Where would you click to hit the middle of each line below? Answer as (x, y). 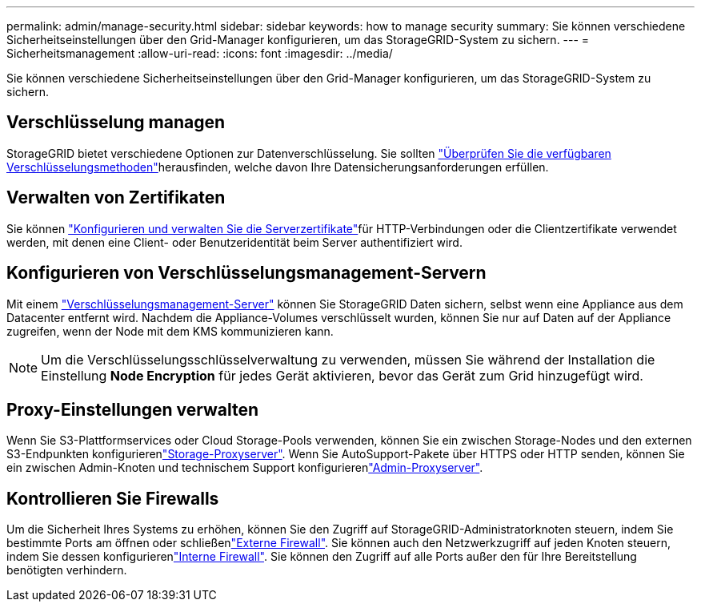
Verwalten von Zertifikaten (116, 198)
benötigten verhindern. (67, 570)
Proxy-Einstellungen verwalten (133, 409)
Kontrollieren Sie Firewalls (113, 498)
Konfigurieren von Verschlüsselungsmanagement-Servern (246, 273)
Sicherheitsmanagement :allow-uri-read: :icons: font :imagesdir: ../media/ (200, 53)
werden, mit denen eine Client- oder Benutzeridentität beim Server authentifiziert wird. (234, 242)
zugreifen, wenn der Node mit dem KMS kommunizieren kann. (170, 331)
